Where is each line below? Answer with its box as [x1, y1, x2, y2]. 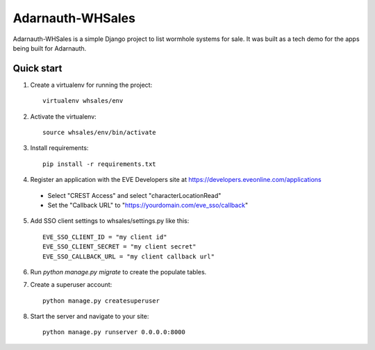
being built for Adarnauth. [12, 44, 87, 52]
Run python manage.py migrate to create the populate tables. [30, 267, 207, 276]
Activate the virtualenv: [30, 112, 97, 121]
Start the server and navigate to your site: [30, 312, 149, 321]
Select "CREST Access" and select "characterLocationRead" [47, 191, 222, 199]
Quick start [12, 62, 62, 74]
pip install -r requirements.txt [42, 160, 156, 168]
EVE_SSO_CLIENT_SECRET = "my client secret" [42, 243, 197, 251]
